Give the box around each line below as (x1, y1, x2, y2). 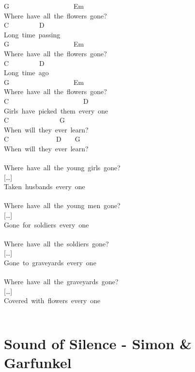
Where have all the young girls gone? (4, 162, 120, 173)
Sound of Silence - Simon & (4, 333, 192, 353)
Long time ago (4, 67, 49, 78)
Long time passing (4, 29, 60, 39)
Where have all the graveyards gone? (4, 276, 119, 287)
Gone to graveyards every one (4, 258, 96, 268)
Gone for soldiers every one (4, 219, 89, 229)
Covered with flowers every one (4, 295, 101, 306)
